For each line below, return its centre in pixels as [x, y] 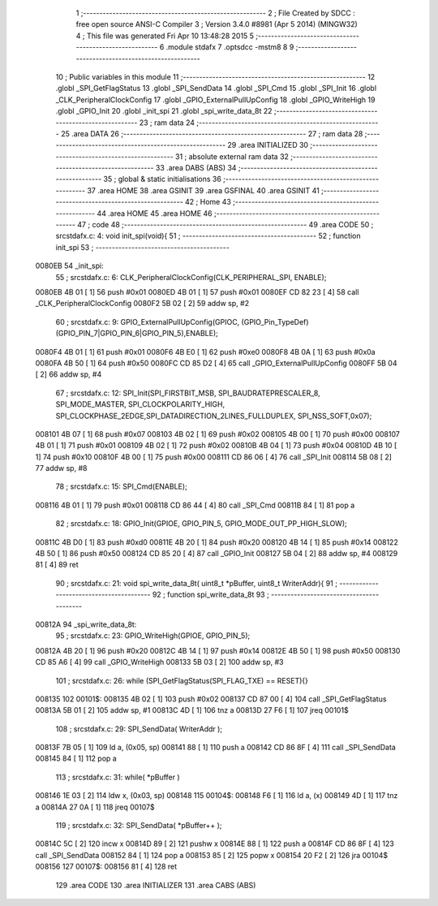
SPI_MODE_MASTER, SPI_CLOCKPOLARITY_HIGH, [140, 404]
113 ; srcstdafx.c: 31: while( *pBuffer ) [118, 777]
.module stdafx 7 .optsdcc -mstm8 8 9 [230, 47]
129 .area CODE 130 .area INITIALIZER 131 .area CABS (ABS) [156, 885]
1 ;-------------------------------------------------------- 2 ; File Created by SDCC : [216, 13]
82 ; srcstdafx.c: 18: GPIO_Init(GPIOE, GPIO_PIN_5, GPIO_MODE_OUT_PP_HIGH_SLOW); [202, 524]
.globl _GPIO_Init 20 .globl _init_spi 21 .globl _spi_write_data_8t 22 [164, 111]
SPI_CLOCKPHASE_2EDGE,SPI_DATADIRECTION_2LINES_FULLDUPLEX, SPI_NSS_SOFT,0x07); [214, 416]
